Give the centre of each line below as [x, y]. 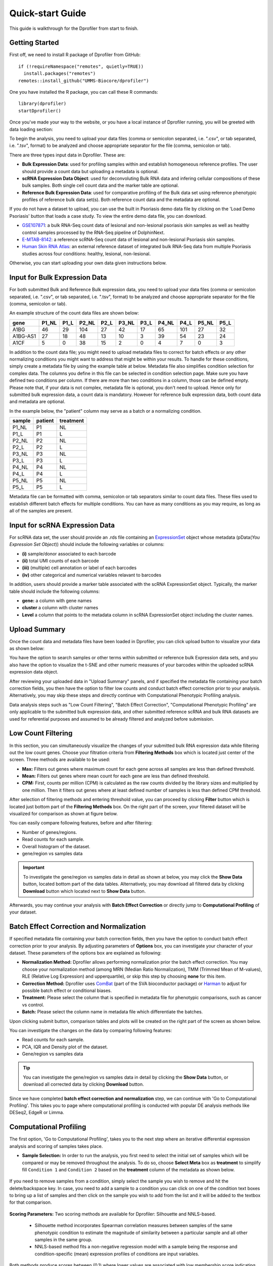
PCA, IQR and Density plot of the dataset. [65, 1047]
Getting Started [34, 43]
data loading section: [31, 129]
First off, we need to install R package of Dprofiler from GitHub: [75, 55]
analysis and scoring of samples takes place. [56, 1146]
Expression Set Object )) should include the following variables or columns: [87, 544]
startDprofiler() [40, 111]
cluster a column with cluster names [60, 608]
